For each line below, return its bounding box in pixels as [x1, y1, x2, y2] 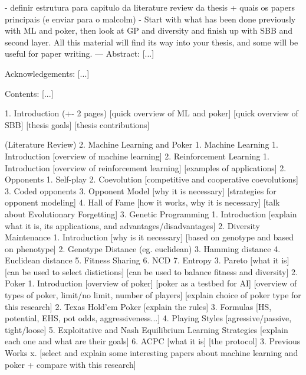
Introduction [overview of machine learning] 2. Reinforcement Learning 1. [5, 149, 269, 162]
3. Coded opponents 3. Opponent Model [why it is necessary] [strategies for [5, 184, 277, 197]
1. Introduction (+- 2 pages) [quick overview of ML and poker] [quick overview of [5, 107, 298, 119]
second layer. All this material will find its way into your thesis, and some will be [5, 35, 298, 48]
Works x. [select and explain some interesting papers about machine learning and [5, 347, 298, 359]
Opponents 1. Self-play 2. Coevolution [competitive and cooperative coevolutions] [5, 173, 299, 185]
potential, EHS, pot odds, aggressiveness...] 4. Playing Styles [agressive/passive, [5, 312, 292, 324]
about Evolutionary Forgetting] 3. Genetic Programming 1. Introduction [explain [5, 207, 297, 220]
